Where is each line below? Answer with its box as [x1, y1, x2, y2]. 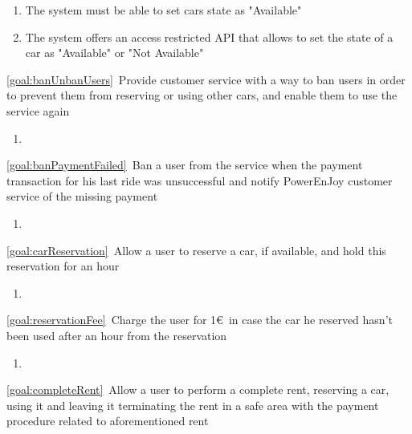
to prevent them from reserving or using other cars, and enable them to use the [6, 87, 398, 103]
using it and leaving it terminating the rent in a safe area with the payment [6, 396, 379, 413]
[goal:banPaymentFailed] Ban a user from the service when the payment [6, 156, 363, 173]
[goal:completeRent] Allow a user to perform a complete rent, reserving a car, [6, 381, 390, 398]
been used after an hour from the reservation [6, 327, 227, 343]
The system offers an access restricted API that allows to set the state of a [25, 28, 394, 45]
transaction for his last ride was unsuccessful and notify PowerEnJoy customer [6, 172, 393, 189]
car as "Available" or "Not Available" [25, 44, 204, 61]
